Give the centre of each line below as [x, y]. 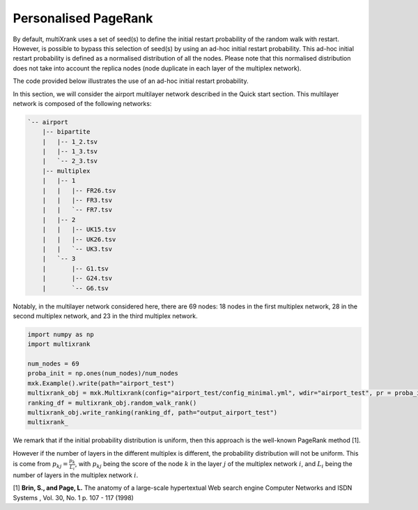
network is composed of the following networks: [82, 103]
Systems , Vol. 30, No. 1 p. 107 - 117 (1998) [73, 497]
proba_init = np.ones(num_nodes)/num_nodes [103, 374]
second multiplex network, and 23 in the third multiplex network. [105, 316]
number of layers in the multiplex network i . [76, 475]
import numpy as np [61, 334]
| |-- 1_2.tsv [70, 142]
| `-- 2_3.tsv [70, 161]
